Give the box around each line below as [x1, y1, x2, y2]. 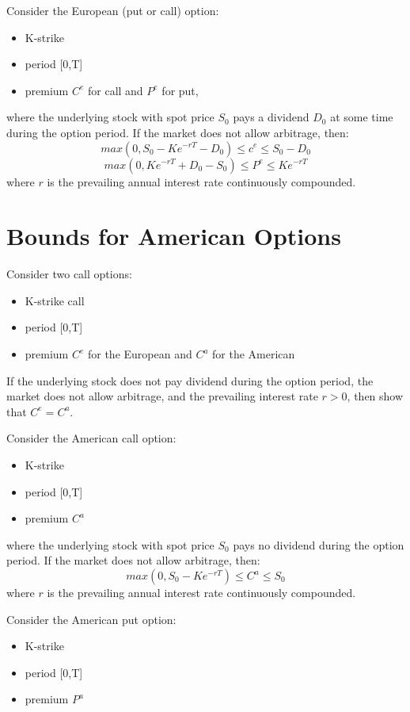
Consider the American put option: [6, 611, 177, 627]
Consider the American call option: [6, 430, 177, 446]
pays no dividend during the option [233, 536, 404, 553]
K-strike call [25, 292, 85, 308]
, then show [347, 388, 404, 404]
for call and [87, 82, 143, 98]
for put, [161, 82, 199, 98]
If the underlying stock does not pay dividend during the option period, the [6, 372, 374, 389]
